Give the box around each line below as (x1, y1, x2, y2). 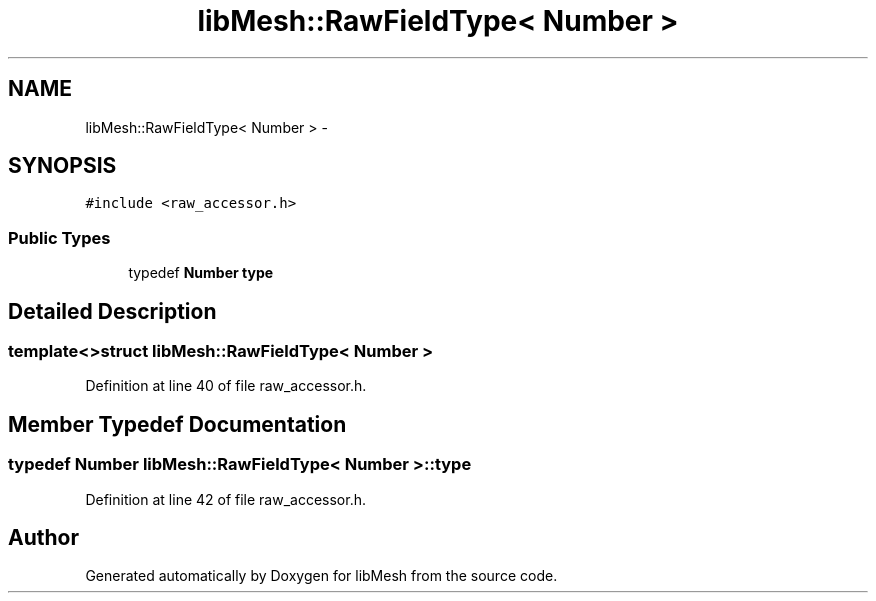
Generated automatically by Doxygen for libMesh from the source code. (85, 567, 558, 585)
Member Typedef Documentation (8, 411, 347, 437)
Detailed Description (8, 298, 217, 324)
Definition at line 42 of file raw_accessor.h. (85, 490, 366, 508)
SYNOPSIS (8, 153, 117, 179)
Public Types (8, 227, 111, 248)
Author (8, 525, 79, 551)
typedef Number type (128, 264, 274, 282)
